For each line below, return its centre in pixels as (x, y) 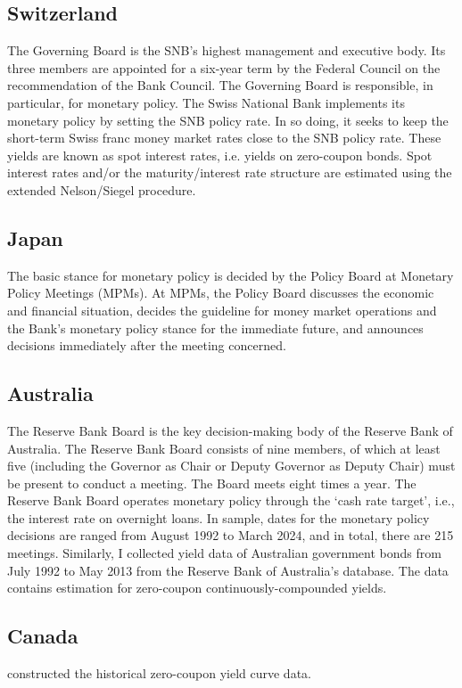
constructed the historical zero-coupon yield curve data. (159, 673)
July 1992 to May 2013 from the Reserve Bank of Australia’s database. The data (228, 570)
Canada (43, 636)
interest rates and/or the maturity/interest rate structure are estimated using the (230, 172)
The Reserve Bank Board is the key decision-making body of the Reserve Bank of (230, 430)
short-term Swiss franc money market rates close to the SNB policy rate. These (224, 138)
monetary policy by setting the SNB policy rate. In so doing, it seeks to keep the (228, 120)
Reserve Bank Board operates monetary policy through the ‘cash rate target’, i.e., (231, 500)
